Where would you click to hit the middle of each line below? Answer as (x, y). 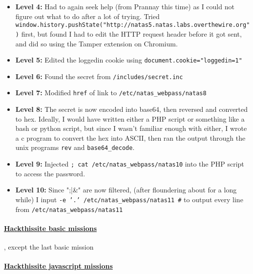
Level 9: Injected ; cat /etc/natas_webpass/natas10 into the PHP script (130, 164)
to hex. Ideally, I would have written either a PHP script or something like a (130, 118)
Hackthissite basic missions (50, 228)
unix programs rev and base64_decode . (75, 147)
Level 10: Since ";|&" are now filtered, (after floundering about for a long (126, 190)
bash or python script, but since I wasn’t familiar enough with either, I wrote (131, 128)
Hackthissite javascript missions (58, 266)
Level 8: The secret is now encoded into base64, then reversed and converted (132, 109)
